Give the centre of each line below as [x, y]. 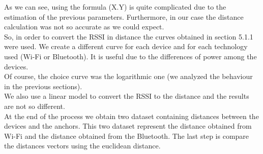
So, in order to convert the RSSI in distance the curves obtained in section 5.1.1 [129, 36]
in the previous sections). [43, 86]
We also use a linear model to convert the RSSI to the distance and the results [127, 96]
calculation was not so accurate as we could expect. [84, 27]
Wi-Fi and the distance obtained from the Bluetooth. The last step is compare [127, 136]
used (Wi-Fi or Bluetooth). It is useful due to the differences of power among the [130, 56]
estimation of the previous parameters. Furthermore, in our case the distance [124, 16]
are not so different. [35, 106]
